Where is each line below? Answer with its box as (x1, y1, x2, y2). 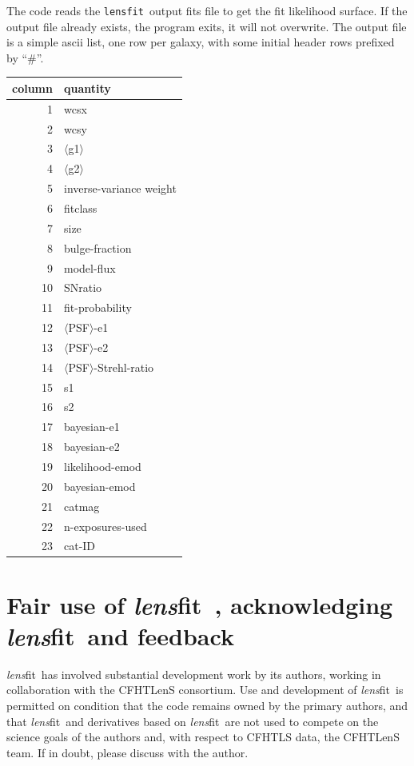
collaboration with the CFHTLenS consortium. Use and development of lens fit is (6, 681, 404, 698)
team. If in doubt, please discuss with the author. (6, 744, 249, 760)
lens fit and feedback (6, 619, 234, 652)
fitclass (63, 200, 98, 216)
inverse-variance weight (63, 180, 177, 197)
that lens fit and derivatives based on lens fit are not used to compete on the (6, 712, 379, 729)
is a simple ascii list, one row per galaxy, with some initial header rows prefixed (6, 34, 395, 50)
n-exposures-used (63, 517, 147, 534)
